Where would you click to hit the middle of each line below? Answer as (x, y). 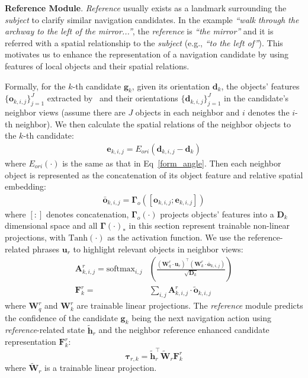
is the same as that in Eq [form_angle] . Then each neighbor (172, 163)
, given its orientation (171, 86)
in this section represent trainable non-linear (209, 225)
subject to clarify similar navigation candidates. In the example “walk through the (152, 19)
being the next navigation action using (201, 317)
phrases (46, 249)
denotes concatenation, (88, 214)
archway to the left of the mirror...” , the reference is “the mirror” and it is (139, 31)
